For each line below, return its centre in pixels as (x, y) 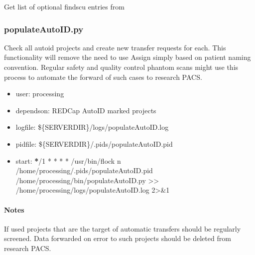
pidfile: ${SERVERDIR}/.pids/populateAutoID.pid (94, 143)
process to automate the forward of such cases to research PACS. (103, 77)
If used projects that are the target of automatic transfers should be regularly (123, 228)
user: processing (40, 94)
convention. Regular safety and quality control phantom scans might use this (121, 67)
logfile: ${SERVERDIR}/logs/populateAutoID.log (92, 127)
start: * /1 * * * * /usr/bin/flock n (68, 160)
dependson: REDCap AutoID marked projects (86, 110)
